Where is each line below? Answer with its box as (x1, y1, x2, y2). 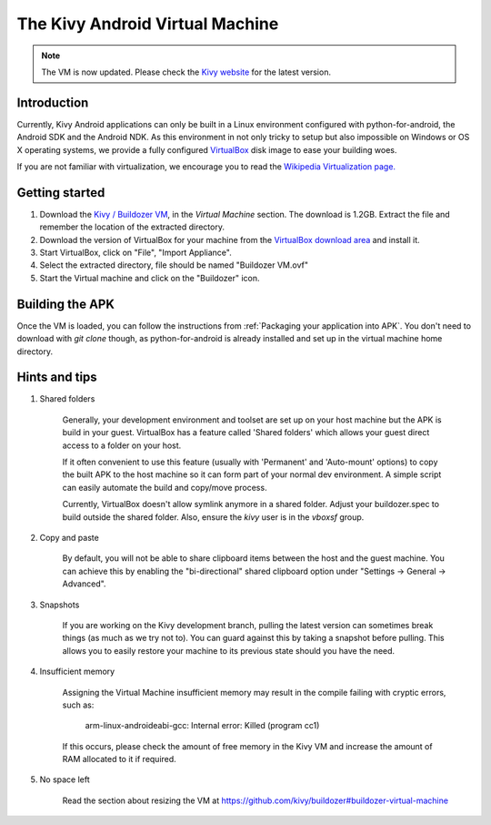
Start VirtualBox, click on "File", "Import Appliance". (39, 247, 232, 259)
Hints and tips (16, 370, 97, 385)
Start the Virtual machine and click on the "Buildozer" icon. (39, 272, 260, 283)
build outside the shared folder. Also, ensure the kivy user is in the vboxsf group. (62, 511, 365, 523)
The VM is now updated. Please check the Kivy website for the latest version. (41, 66, 332, 77)
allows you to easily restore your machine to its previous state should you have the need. (62, 645, 396, 656)
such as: (62, 699, 95, 710)
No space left (39, 774, 90, 785)
